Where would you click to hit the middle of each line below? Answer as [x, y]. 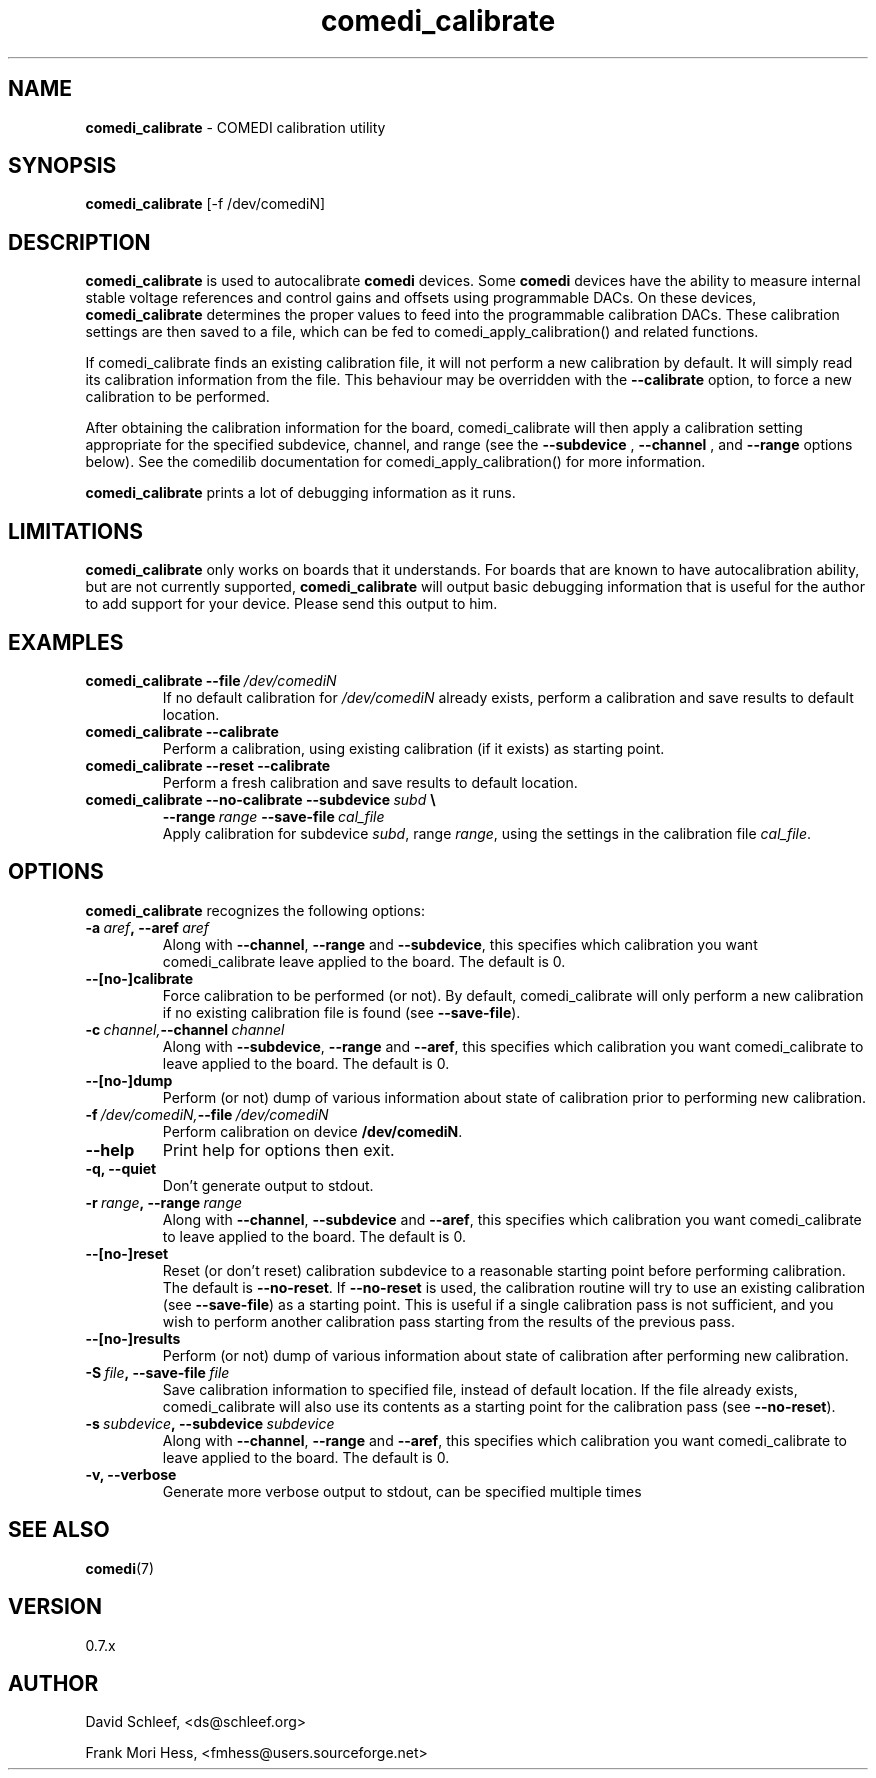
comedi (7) [120, 1568]
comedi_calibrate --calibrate [182, 731]
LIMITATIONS [76, 531]
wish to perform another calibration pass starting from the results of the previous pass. [448, 1321]
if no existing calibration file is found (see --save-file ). [341, 1012]
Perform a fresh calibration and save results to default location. [370, 782]
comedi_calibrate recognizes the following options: [255, 910]
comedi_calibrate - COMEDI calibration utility [235, 127]
